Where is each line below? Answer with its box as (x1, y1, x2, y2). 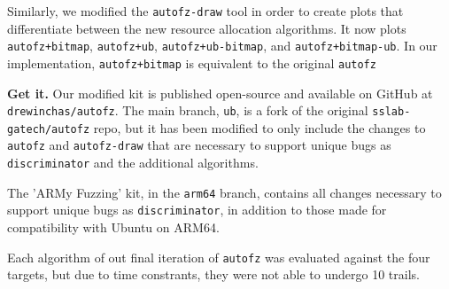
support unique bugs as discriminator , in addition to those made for (7, 200, 387, 219)
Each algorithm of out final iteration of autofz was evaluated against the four (7, 247, 430, 266)
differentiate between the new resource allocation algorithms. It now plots (7, 19, 406, 37)
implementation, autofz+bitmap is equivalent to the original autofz (7, 53, 376, 72)
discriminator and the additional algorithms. (7, 153, 259, 172)
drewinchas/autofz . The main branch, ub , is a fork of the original (7, 101, 368, 120)
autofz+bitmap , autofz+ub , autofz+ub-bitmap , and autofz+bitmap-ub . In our (7, 36, 437, 55)
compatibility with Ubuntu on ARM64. (7, 218, 220, 237)
